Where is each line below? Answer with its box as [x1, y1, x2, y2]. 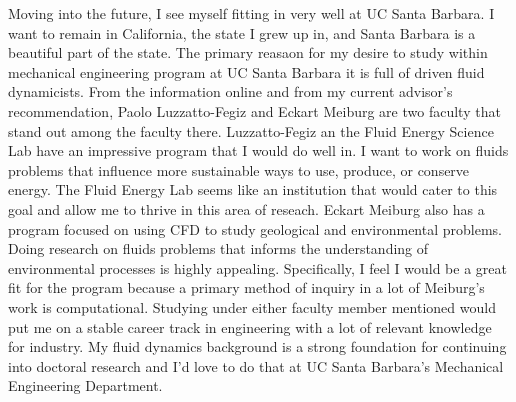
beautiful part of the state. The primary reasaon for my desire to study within [8, 42, 488, 63]
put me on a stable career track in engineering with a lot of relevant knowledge [8, 316, 492, 337]
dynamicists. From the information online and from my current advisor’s [8, 81, 453, 102]
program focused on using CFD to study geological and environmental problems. [8, 218, 502, 239]
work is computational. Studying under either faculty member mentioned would [8, 296, 496, 317]
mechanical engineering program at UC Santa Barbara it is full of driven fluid [8, 61, 485, 82]
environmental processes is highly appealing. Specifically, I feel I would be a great [8, 257, 507, 278]
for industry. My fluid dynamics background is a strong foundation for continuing [8, 336, 507, 357]
